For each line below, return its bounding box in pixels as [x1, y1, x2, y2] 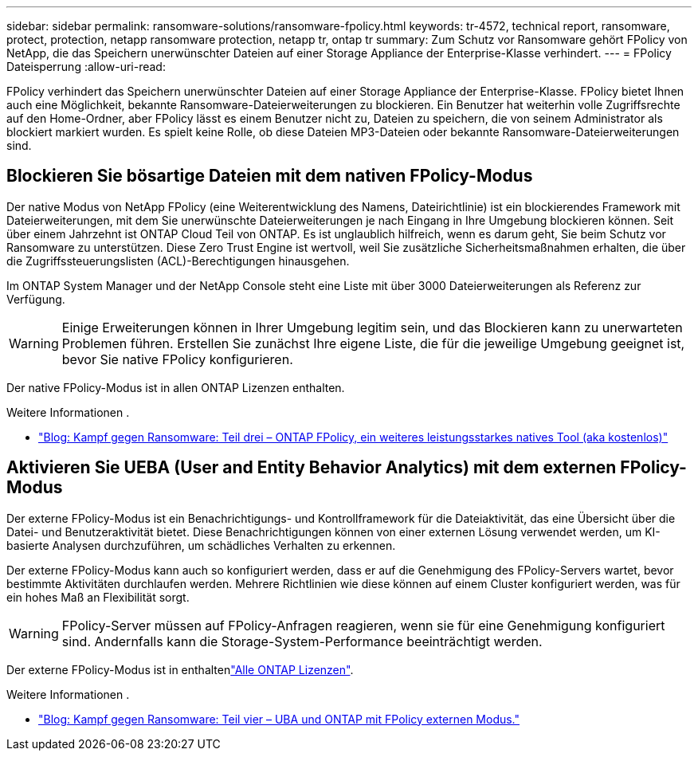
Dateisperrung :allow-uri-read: [6, 60, 166, 73]
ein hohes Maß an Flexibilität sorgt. [6, 590, 190, 604]
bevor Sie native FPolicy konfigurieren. [61, 351, 293, 367]
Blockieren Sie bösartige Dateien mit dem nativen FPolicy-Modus [6, 166, 533, 186]
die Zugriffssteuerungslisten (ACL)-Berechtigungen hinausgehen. [6, 253, 350, 268]
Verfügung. [6, 292, 65, 306]
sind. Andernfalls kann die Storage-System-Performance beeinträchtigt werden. [61, 633, 543, 649]
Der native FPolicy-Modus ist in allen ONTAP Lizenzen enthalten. [6, 380, 345, 394]
